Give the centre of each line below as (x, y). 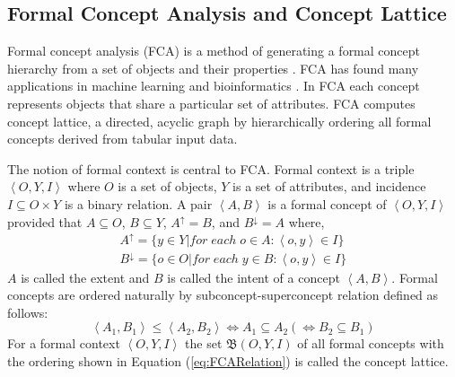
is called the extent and (85, 277)
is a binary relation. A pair (138, 203)
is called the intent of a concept (254, 277)
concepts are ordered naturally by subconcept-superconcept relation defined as (223, 295)
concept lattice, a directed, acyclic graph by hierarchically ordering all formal (219, 121)
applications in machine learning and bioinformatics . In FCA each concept (214, 86)
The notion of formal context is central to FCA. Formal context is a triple (211, 168)
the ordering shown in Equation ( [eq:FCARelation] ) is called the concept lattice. (228, 361)
